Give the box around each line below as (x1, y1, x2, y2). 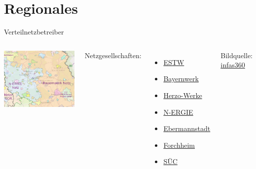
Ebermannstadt (163, 123, 211, 134)
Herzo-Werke (163, 90, 202, 100)
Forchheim (163, 139, 195, 150)
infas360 (220, 60, 245, 70)
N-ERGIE (163, 106, 193, 117)
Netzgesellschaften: (84, 50, 142, 60)
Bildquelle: (220, 50, 253, 60)
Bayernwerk (163, 73, 199, 84)
